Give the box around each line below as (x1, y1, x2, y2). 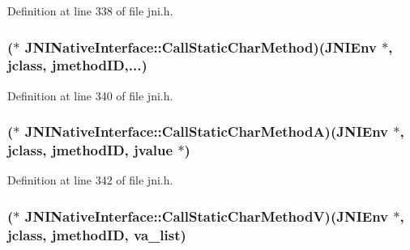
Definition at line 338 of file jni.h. (7, 2, 173, 19)
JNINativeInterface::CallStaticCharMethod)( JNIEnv (24, 36, 377, 57)
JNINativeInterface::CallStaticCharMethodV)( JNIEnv (24, 206, 389, 226)
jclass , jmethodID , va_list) (7, 224, 186, 244)
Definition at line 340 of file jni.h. (7, 87, 173, 104)
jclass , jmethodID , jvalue (7, 140, 173, 160)
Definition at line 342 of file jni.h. (7, 172, 173, 189)
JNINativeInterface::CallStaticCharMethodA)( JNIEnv (24, 121, 389, 142)
